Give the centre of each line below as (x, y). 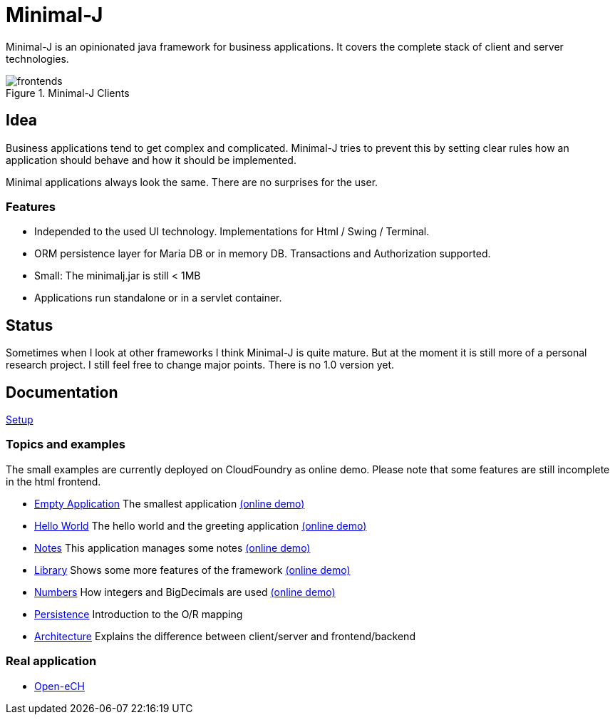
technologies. (37, 58)
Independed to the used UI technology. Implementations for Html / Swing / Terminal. (232, 232)
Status (30, 325)
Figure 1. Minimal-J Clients (68, 93)
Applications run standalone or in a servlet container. (158, 298)
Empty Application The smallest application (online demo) (170, 503)
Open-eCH (60, 686)
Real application (51, 661)
